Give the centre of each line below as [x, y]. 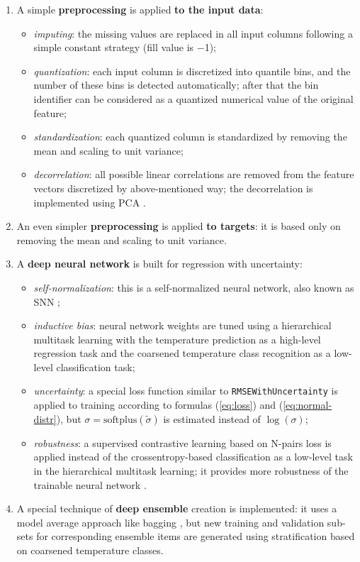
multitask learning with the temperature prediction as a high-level [177, 339]
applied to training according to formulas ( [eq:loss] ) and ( [158, 405]
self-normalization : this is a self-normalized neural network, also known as [194, 287]
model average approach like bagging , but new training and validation [170, 522]
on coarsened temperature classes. [90, 550]
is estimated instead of [212, 418]
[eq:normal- [308, 405]
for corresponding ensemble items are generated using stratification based [196, 536]
